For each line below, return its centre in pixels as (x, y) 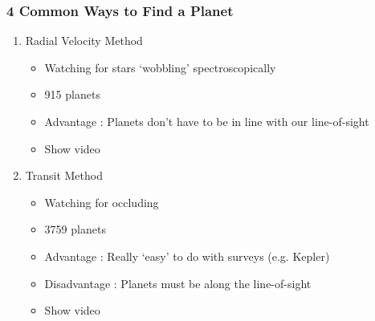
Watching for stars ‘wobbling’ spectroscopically (160, 67)
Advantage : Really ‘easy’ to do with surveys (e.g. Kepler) (187, 256)
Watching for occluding (102, 202)
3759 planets (75, 229)
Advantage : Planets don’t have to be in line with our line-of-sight (207, 121)
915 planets (72, 94)
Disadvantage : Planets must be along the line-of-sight (178, 283)
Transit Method (64, 175)
